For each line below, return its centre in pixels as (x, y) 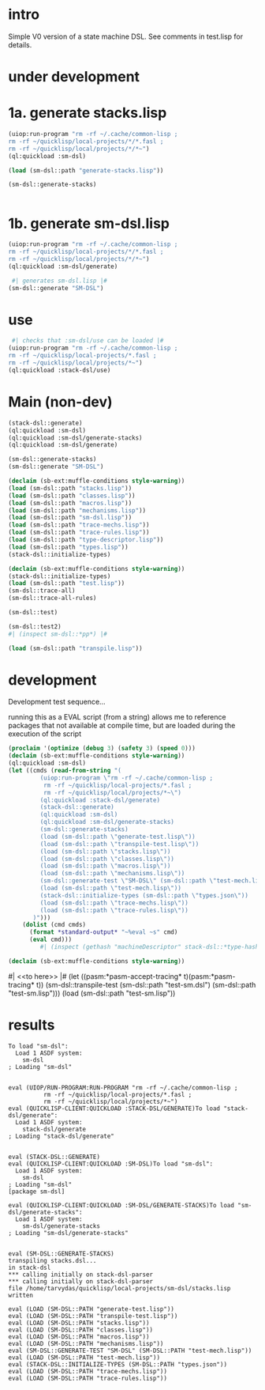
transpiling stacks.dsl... (52, 1260)
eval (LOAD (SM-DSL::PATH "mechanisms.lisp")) (86, 1343)
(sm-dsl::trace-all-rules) (52, 599)
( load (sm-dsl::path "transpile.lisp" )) (76, 648)
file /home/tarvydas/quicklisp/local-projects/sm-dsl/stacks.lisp (119, 1288)
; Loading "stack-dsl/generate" (61, 1136)
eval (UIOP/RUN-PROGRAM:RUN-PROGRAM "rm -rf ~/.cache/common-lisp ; (123, 1088)
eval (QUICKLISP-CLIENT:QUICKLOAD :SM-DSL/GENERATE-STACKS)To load (121, 1205)
